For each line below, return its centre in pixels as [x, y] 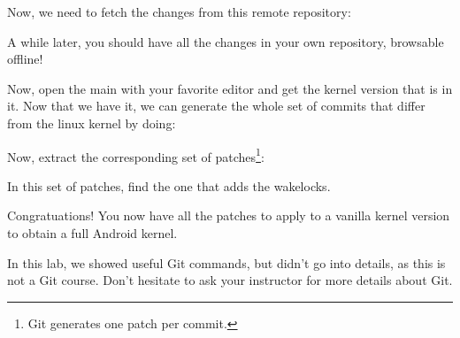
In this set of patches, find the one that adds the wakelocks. [169, 185]
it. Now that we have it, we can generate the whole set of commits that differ [216, 106]
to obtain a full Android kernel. [92, 233]
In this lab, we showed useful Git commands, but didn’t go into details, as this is [226, 262]
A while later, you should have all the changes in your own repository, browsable [226, 41]
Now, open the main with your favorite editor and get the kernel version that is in [230, 88]
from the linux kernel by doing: [92, 123]
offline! [25, 59]
